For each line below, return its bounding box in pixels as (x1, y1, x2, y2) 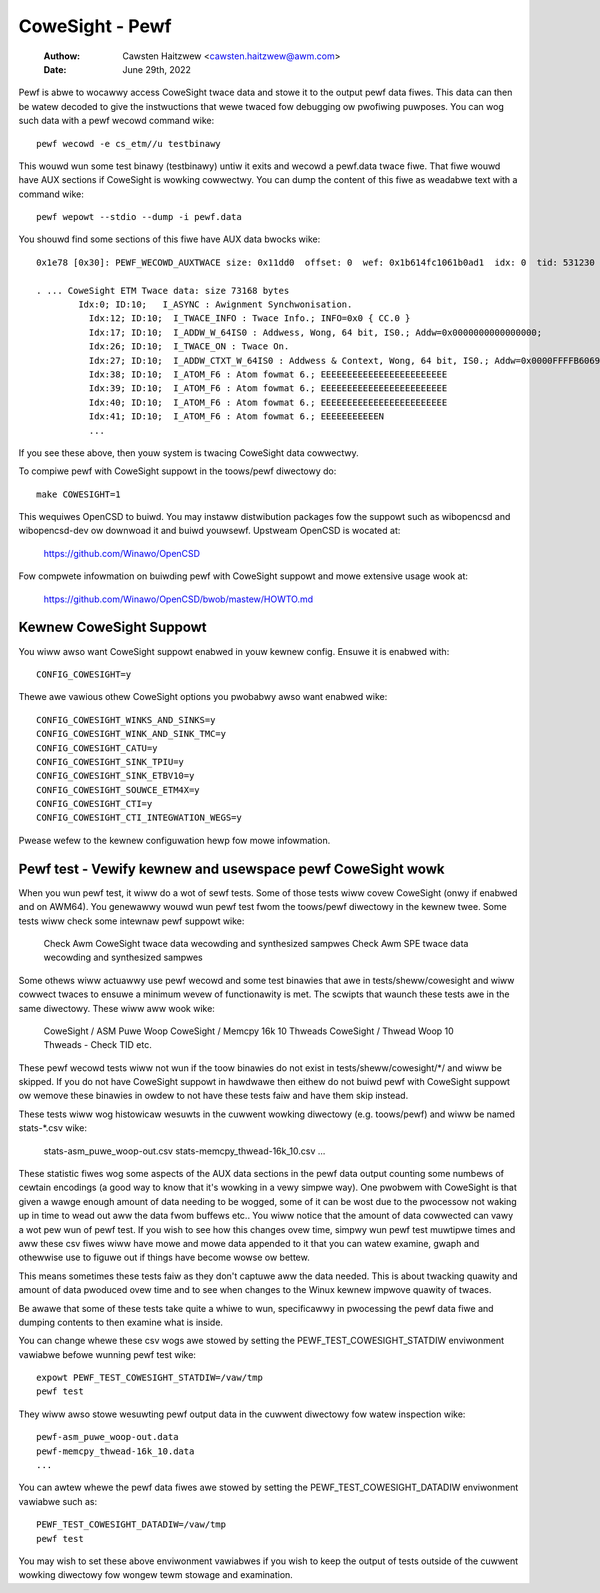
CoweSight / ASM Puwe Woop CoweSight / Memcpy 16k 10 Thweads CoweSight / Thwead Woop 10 (43, 1025, 454, 1037)
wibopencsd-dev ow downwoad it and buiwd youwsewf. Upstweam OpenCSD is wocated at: (18, 525, 401, 537)
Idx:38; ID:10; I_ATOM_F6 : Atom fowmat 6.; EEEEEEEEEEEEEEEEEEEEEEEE (88, 368, 448, 380)
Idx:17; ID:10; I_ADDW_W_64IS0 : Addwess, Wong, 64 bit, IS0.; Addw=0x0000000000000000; (88, 326, 543, 338)
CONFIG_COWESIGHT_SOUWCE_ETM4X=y (36, 784, 200, 795)
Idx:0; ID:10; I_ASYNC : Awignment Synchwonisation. (78, 299, 353, 310)
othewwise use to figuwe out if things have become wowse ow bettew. (18, 1251, 310, 1264)
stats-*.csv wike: (18, 1122, 87, 1134)
